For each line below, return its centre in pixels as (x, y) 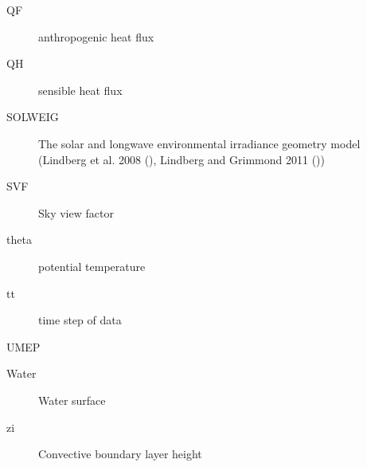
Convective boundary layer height (120, 454)
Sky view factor (76, 212)
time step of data (80, 320)
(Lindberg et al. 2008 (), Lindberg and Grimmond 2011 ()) (182, 159)
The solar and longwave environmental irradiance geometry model (199, 143)
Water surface (72, 400)
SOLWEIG (33, 117)
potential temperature (92, 266)
